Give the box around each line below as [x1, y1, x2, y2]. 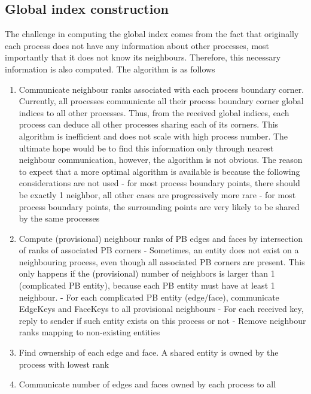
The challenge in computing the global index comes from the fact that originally [5, 28, 299, 40]
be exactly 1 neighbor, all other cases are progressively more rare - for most [19, 188, 296, 201]
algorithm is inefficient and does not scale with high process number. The [19, 129, 288, 142]
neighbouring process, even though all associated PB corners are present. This [19, 255, 305, 268]
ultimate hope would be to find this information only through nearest [19, 141, 274, 154]
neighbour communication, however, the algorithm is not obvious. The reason [19, 153, 303, 166]
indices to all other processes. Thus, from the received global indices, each [19, 106, 289, 119]
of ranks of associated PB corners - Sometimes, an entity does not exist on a [19, 244, 299, 256]
